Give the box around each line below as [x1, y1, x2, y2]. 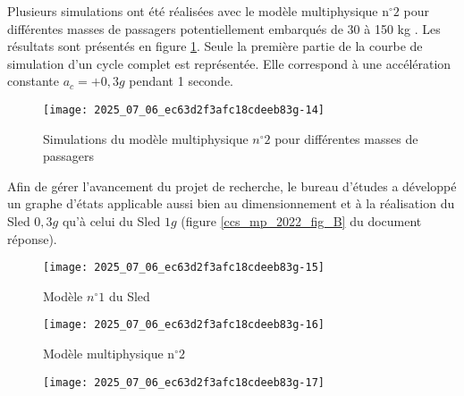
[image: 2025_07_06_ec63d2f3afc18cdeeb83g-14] [43, 103, 325, 116]
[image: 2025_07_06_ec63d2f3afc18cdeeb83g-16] [43, 318, 325, 332]
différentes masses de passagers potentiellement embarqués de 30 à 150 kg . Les [7, 19, 441, 38]
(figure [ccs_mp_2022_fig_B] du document [181, 212, 422, 230]
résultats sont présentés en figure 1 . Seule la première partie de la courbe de [7, 37, 423, 55]
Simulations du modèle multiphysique [43, 129, 249, 147]
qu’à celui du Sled [62, 212, 161, 230]
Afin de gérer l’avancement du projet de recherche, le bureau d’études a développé [7, 176, 457, 195]
